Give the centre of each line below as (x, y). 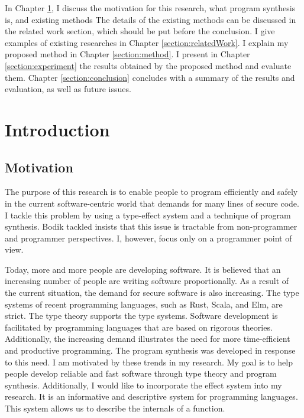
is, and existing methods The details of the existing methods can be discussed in (151, 19)
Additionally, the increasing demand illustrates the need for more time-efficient (148, 339)
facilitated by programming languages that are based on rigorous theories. (139, 327)
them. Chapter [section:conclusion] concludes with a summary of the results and (150, 77)
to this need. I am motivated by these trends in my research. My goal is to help (149, 362)
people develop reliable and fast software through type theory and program (141, 373)
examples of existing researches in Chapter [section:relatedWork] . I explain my (147, 42)
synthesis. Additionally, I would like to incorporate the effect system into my (143, 385)
